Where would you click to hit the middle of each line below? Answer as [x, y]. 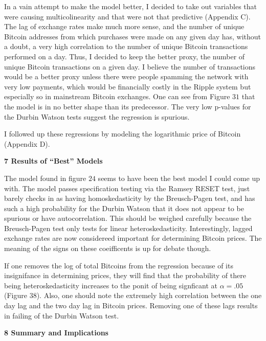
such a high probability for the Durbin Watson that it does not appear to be [124, 208]
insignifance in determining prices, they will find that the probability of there [125, 275]
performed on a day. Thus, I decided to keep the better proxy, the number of [125, 56]
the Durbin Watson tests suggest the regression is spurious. [97, 116]
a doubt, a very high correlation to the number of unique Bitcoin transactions [126, 46]
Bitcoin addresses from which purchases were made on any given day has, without [133, 36]
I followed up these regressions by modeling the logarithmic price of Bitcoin [123, 134]
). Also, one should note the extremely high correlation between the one [149, 295]
